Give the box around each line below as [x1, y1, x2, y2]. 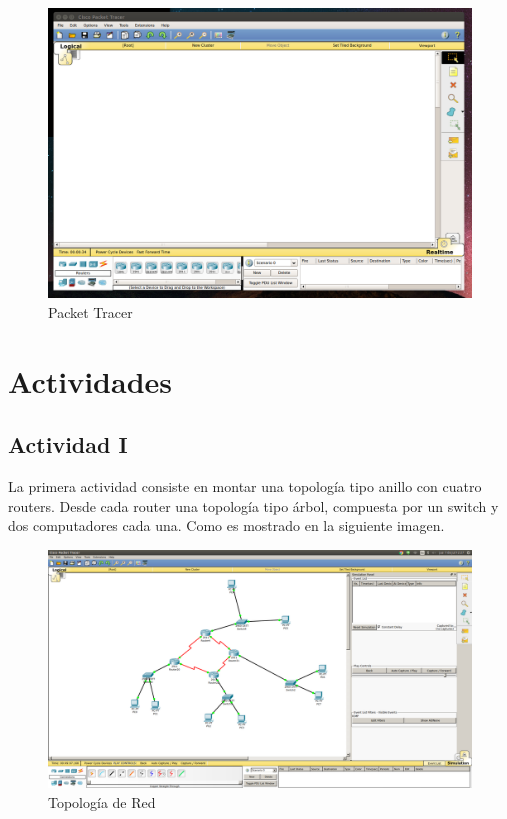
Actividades [8, 360, 173, 401]
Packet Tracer [48, 301, 133, 322]
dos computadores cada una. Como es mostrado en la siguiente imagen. [8, 515, 445, 536]
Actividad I [8, 429, 128, 460]
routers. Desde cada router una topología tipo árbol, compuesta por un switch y [8, 495, 499, 516]
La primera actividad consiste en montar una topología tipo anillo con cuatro [8, 476, 482, 497]
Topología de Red [48, 791, 156, 812]
